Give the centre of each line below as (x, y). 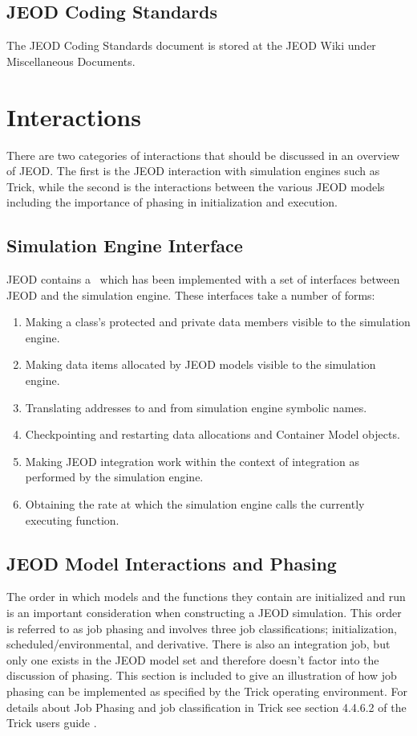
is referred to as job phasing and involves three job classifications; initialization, (202, 628)
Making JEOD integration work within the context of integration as (192, 461)
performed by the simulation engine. (114, 477)
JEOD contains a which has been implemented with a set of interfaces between (203, 279)
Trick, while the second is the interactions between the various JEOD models (196, 186)
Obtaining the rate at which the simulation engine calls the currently (195, 504)
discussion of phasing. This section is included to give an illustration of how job (202, 675)
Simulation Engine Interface (125, 245)
